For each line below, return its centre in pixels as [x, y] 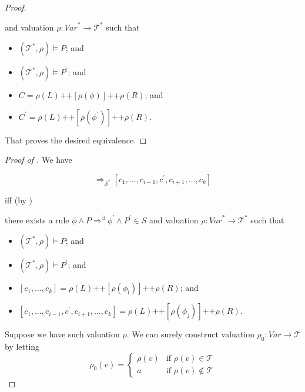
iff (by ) [19, 200]
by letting [22, 346]
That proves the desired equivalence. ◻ [76, 140]
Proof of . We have [38, 160]
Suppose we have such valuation [62, 334]
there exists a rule [37, 220]
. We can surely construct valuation [190, 334]
